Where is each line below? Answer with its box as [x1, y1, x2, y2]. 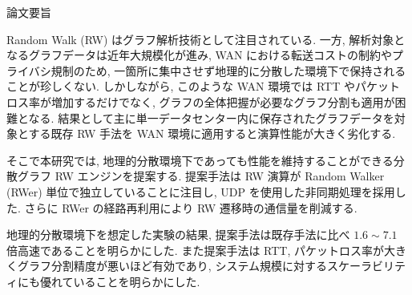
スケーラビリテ [326, 257, 406, 274]
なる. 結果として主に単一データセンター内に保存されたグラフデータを [28, 109, 394, 126]
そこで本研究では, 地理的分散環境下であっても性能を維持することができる [6, 152, 394, 168]
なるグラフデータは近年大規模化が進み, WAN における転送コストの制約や [6, 46, 393, 63]
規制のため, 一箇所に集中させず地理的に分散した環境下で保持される [50, 62, 406, 79]
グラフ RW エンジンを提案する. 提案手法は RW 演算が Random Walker [17, 168, 385, 184]
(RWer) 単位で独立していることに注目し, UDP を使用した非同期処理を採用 [6, 183, 395, 200]
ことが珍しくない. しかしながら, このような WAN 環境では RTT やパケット [6, 78, 400, 95]
